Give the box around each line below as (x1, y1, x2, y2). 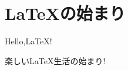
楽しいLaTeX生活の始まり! (5, 54, 106, 66)
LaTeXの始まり (5, 1, 126, 25)
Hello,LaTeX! (5, 35, 52, 47)
